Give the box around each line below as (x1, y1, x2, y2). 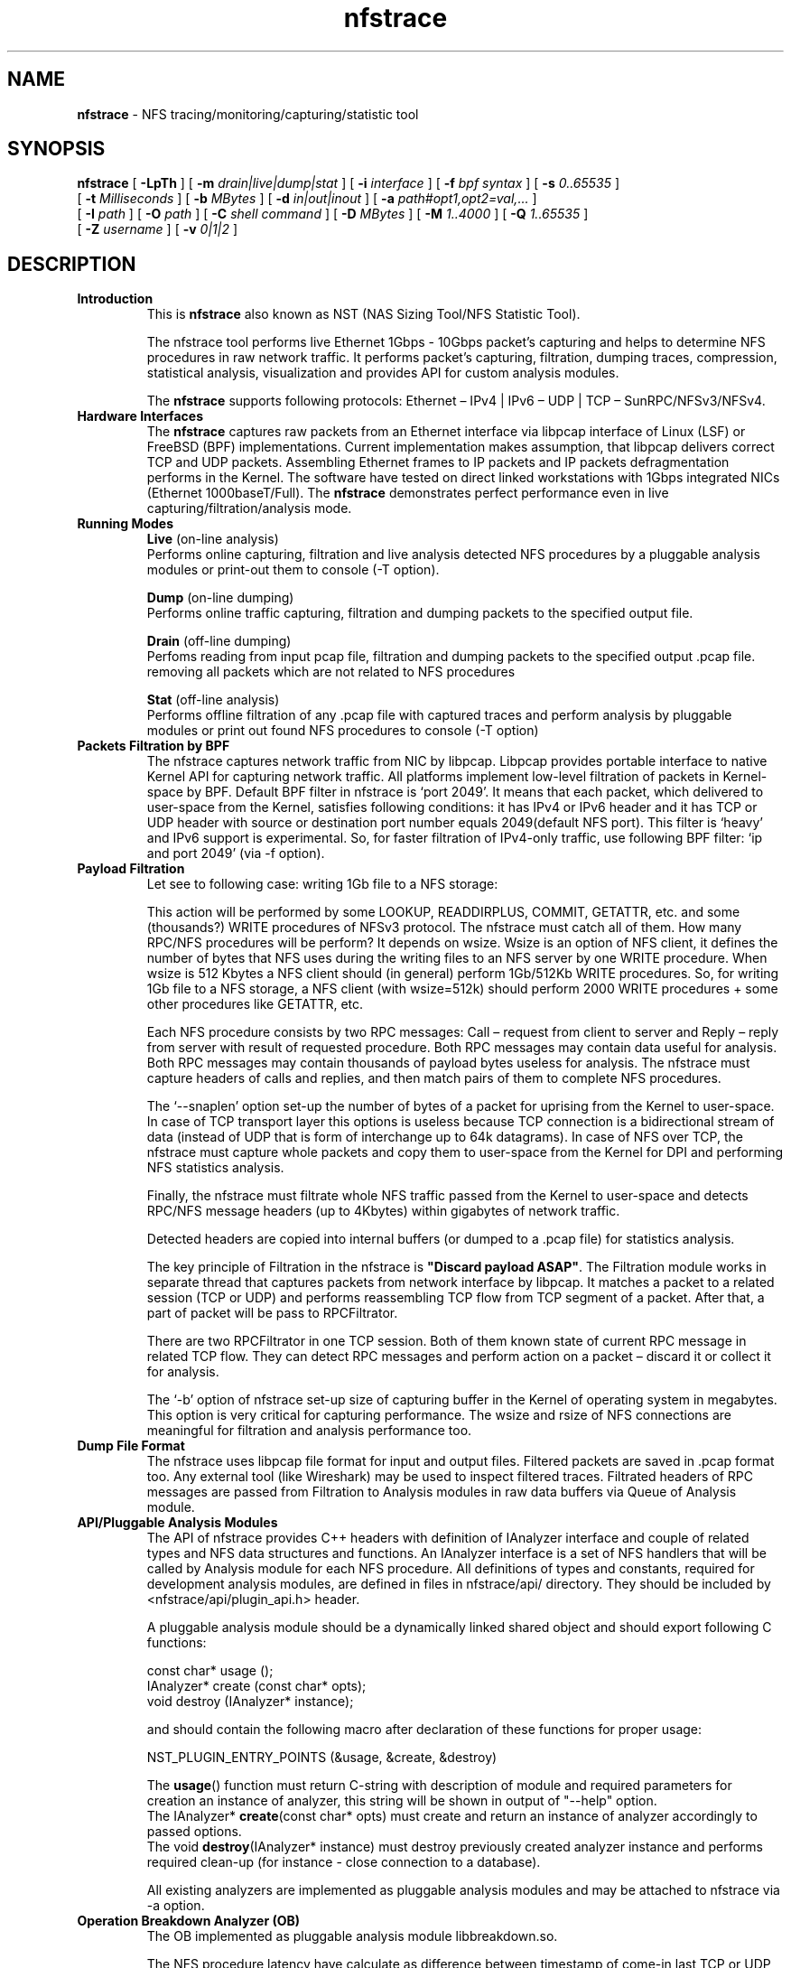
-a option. (146, 1898, 205, 1914)
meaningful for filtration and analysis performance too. (146, 1422, 472, 1439)
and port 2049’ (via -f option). (146, 845, 325, 862)
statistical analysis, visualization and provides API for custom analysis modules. (146, 365, 619, 381)
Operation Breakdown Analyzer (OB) (77, 1913, 301, 1929)
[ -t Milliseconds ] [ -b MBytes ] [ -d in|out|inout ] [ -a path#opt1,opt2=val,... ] (77, 191, 537, 207)
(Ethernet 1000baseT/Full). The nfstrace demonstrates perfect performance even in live (146, 485, 669, 501)
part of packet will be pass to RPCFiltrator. (146, 1305, 398, 1321)
